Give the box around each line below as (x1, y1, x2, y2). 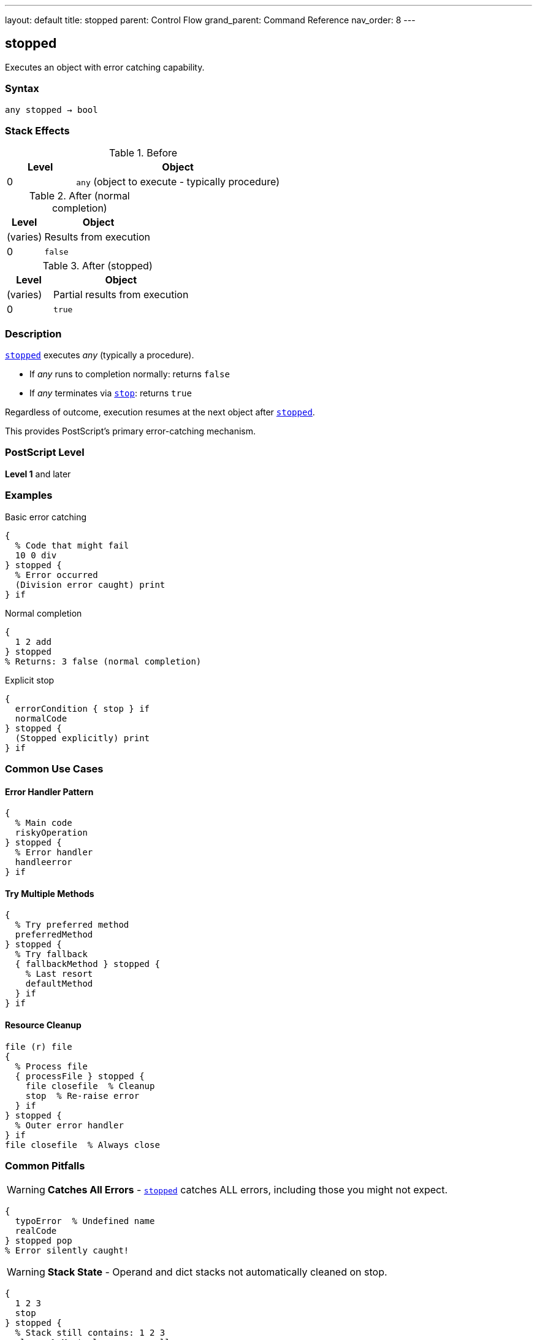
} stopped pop (5, 1236, 72, 1246)
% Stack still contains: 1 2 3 (15, 1328, 166, 1338)
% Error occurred (15, 569, 98, 580)
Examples (5, 489, 53, 502)
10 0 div (15, 550, 57, 560)
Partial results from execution (53, 288, 189, 301)
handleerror (15, 857, 72, 868)
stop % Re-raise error (25, 1090, 140, 1101)
